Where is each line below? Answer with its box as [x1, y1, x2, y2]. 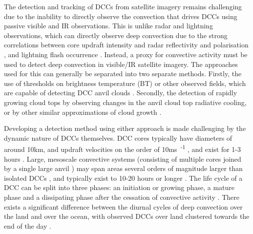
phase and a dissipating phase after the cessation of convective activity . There [4, 191, 239, 202]
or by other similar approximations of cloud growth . [4, 106, 162, 117]
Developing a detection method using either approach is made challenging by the [4, 123, 246, 133]
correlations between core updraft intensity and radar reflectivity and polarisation [4, 40, 249, 50]
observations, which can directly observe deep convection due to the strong [4, 30, 228, 40]
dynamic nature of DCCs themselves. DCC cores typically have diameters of [4, 132, 232, 143]
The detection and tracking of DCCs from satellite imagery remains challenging [4, 1, 242, 11]
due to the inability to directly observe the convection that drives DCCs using [4, 11, 237, 21]
